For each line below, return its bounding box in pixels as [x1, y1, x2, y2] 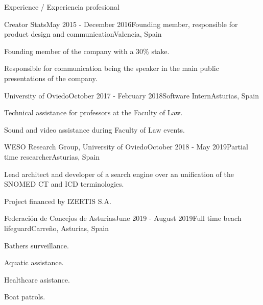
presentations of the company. [4, 72, 98, 83]
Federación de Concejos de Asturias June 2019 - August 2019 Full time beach [4, 213, 242, 223]
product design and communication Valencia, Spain [4, 29, 162, 39]
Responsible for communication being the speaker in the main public [4, 63, 219, 73]
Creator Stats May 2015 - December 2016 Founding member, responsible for [4, 18, 238, 29]
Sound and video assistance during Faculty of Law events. [4, 124, 185, 135]
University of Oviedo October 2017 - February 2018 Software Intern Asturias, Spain [4, 90, 259, 100]
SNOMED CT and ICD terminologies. [4, 179, 124, 189]
